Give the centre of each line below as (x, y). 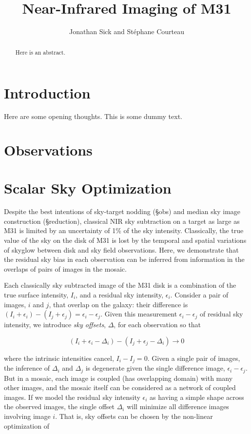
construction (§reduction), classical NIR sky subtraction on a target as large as (122, 221)
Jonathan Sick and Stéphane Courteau (127, 31)
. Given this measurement (139, 314)
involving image (27, 416)
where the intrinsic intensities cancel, (59, 358)
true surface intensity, (36, 294)
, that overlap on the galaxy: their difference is (118, 304)
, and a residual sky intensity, (120, 294)
